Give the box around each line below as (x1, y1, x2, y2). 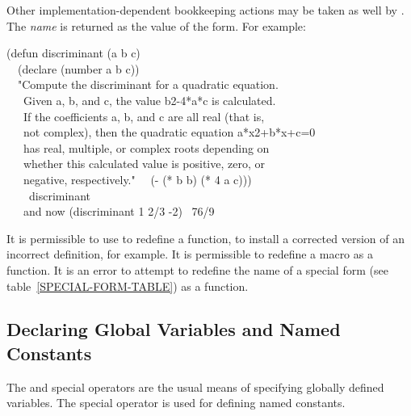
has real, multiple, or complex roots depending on (23, 139, 270, 156)
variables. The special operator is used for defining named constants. (6, 394, 346, 411)
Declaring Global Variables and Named (6, 317, 341, 342)
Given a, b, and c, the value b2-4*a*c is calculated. (23, 91, 276, 108)
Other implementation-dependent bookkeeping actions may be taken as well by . (6, 2, 405, 18)
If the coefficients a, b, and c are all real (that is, (23, 107, 265, 124)
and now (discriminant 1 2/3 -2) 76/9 (23, 203, 215, 220)
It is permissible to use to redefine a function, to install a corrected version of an (6, 229, 405, 246)
